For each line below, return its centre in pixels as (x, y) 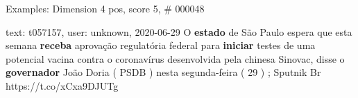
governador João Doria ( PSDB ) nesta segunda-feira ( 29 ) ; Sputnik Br (163, 72)
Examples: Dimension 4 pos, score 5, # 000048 (105, 8)
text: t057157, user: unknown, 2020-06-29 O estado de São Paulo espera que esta (179, 31)
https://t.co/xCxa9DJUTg (62, 85)
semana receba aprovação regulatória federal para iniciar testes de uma (161, 45)
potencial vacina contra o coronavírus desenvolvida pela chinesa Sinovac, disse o (175, 58)
